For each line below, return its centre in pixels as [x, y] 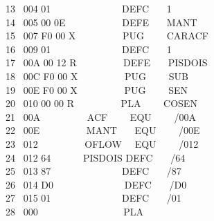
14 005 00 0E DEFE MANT [101, 22]
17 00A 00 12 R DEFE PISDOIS [106, 63]
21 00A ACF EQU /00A [100, 116]
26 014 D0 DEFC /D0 [96, 184]
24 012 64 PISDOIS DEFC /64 [95, 157]
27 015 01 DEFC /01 [93, 198]
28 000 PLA [74, 211]
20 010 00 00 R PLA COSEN [101, 103]
